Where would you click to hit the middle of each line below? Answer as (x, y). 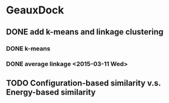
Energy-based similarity (51, 92)
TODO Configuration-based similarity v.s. (83, 83)
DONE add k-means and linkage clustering (85, 32)
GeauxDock (35, 10)
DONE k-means (28, 49)
